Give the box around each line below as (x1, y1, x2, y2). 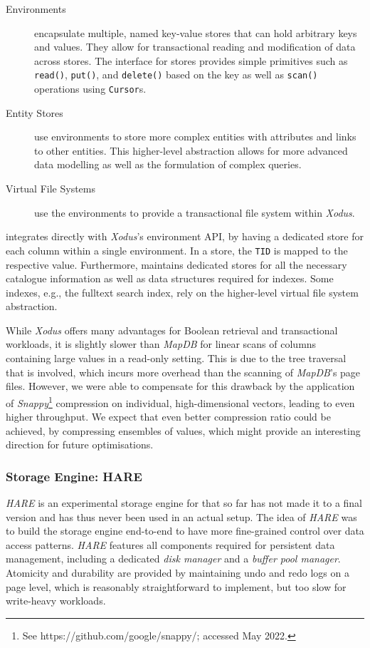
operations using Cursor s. (34, 81, 147, 96)
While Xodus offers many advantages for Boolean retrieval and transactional (6, 322, 338, 337)
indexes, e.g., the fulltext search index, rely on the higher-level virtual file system (6, 284, 359, 299)
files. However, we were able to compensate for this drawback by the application (6, 379, 355, 394)
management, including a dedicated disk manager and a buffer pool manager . (6, 551, 341, 566)
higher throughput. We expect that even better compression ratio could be (6, 409, 331, 424)
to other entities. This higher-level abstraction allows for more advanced (34, 143, 348, 158)
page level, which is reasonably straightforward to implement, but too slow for (6, 579, 347, 594)
